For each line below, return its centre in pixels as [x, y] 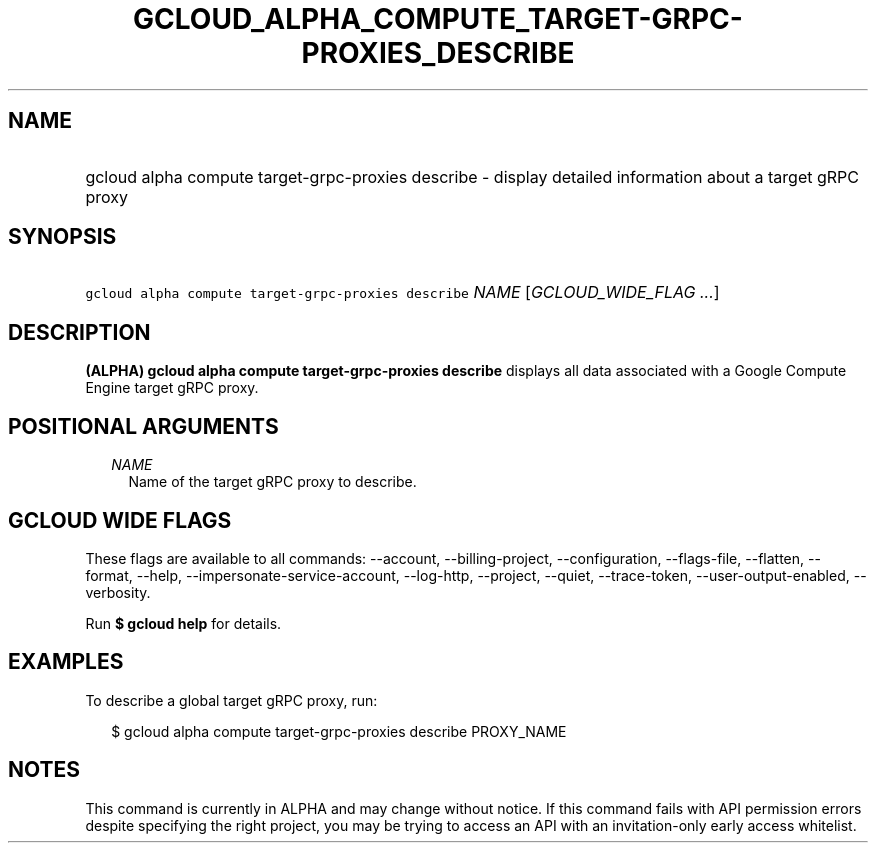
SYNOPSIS [62, 237]
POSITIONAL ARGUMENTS [143, 426]
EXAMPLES [66, 662]
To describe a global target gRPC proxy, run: [231, 700]
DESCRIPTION [79, 332]
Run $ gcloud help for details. [183, 623]
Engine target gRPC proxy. [172, 388]
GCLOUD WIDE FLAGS [120, 520]
